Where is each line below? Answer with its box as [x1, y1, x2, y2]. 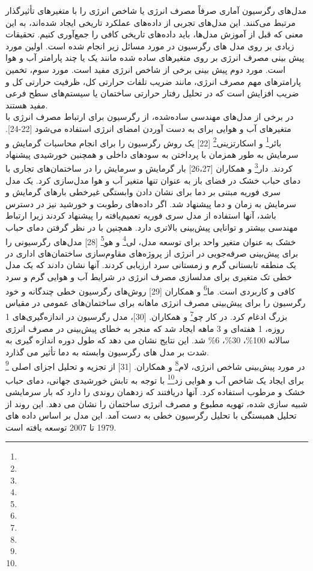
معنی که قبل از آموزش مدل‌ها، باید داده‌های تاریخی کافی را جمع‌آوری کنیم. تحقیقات [5, 28, 303, 40]
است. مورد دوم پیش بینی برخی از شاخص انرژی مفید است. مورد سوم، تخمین [5, 63, 286, 75]
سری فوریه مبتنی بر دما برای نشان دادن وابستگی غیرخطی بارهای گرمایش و [5, 186, 281, 198]
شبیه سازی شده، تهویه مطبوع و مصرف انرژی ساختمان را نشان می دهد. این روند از [5, 397, 308, 410]
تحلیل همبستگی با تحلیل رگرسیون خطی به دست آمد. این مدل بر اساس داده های [5, 409, 297, 422]
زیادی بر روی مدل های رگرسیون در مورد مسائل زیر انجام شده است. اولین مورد [5, 39, 294, 52]
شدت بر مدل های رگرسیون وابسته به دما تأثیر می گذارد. [5, 345, 209, 358]
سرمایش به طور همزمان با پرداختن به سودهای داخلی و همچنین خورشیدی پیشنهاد [5, 148, 299, 160]
